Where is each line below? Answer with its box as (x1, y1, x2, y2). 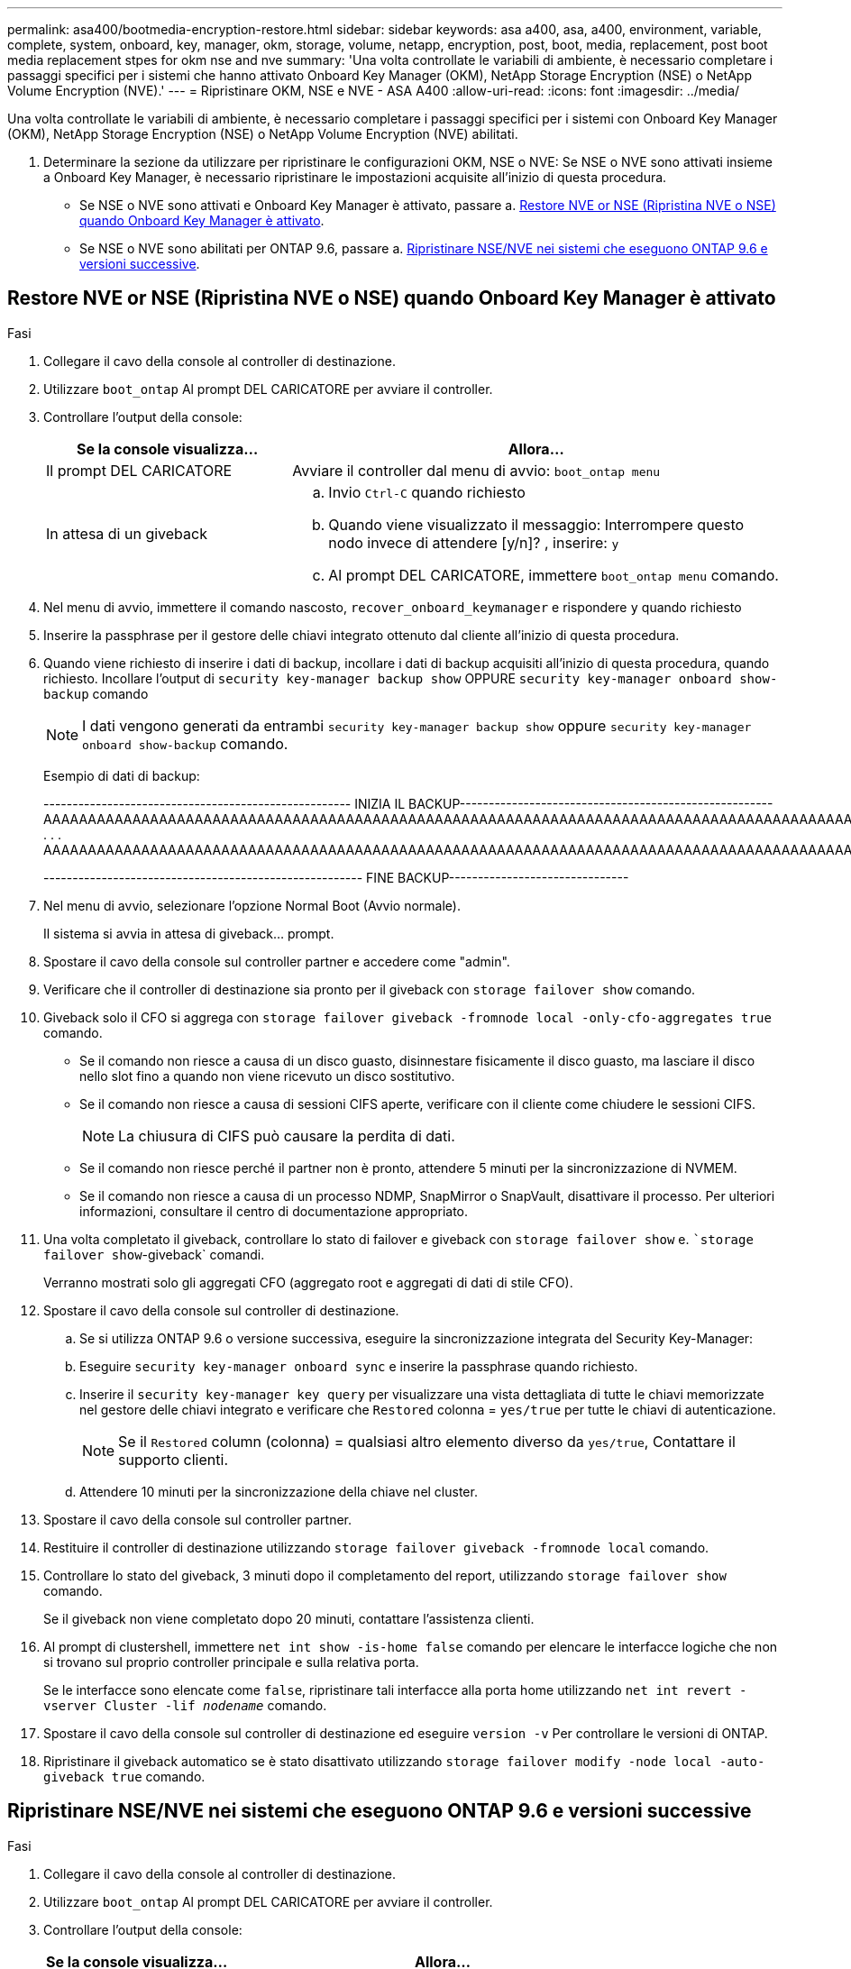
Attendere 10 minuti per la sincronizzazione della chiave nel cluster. (79, 1483, 478, 1499)
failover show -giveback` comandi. (43, 1246, 265, 1262)
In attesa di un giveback (46, 524, 207, 543)
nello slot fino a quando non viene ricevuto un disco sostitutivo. (79, 1067, 455, 1084)
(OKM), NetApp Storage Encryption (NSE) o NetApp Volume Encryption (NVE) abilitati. (7, 126, 518, 142)
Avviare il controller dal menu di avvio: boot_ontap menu (292, 461, 661, 480)
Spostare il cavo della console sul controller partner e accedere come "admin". (43, 953, 510, 969)
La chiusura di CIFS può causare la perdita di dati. (118, 1126, 455, 1145)
